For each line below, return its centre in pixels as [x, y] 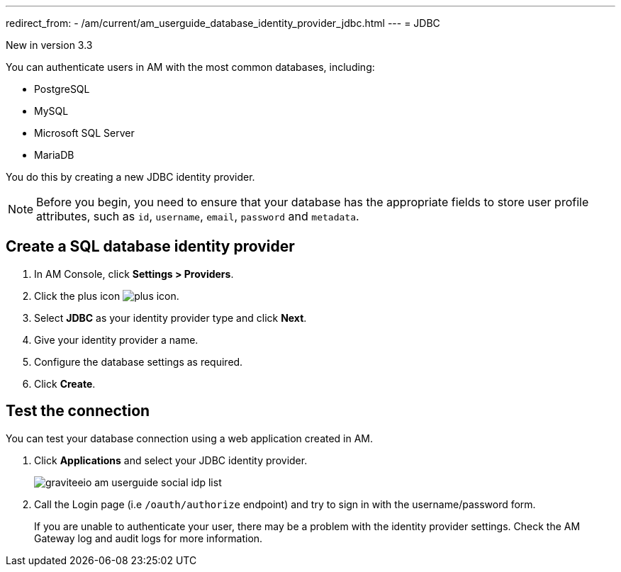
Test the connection [78, 411]
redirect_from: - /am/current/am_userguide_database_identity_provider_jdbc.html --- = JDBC [223, 23]
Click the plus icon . [107, 296]
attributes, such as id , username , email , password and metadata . [198, 216]
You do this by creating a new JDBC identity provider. [130, 177]
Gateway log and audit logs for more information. [149, 538]
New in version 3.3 [49, 45]
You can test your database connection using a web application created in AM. [190, 438]
